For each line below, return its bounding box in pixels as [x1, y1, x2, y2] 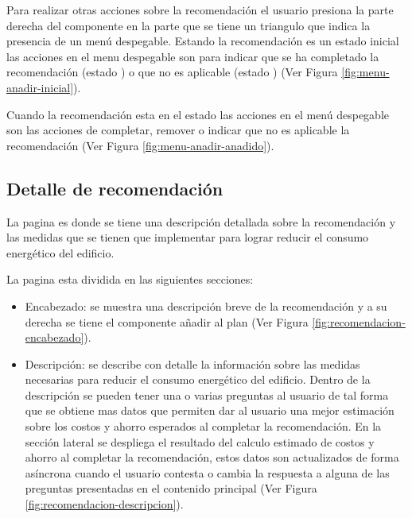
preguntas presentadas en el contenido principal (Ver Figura [25, 480, 317, 497]
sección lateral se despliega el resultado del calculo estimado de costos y [25, 433, 375, 450]
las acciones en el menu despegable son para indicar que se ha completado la [6, 48, 379, 64]
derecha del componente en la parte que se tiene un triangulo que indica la [6, 17, 371, 33]
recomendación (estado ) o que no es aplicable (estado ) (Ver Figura [6, 64, 338, 80]
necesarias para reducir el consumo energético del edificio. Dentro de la [25, 371, 371, 388]
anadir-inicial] [6, 79, 74, 95]
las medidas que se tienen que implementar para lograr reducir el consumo [6, 229, 369, 245]
